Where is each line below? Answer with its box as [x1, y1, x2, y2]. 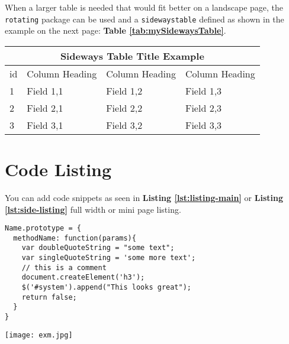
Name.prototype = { [5, 224, 81, 233]
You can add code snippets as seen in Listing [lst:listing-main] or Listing [5, 191, 283, 203]
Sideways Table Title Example [60, 48, 204, 63]
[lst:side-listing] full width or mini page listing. [5, 203, 181, 215]
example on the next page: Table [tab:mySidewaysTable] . [5, 24, 226, 37]
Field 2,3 [185, 100, 222, 115]
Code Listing [5, 157, 112, 181]
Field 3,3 [185, 118, 222, 132]
